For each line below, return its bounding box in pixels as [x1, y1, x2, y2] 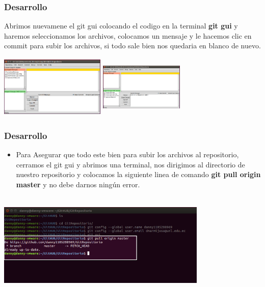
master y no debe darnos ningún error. [16, 179, 140, 189]
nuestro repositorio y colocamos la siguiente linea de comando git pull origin [16, 169, 261, 180]
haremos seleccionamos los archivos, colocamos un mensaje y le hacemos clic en [4, 30, 252, 41]
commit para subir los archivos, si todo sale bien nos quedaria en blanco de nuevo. [4, 40, 261, 51]
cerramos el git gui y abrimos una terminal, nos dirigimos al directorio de [16, 159, 245, 169]
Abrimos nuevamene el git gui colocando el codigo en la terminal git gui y [4, 20, 238, 31]
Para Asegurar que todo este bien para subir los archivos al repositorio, [16, 149, 239, 160]
